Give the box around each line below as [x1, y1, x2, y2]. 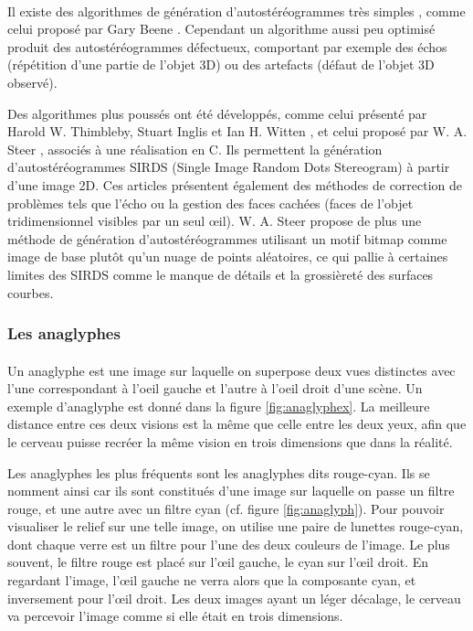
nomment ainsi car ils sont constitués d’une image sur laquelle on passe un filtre [7, 481, 455, 500]
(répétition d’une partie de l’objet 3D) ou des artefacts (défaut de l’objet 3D [7, 55, 435, 74]
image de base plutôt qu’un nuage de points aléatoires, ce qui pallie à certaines [7, 247, 448, 266]
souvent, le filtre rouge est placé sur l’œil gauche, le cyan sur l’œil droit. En [7, 552, 429, 572]
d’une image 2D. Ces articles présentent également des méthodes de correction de [7, 175, 463, 194]
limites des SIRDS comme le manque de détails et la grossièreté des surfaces [7, 264, 434, 283]
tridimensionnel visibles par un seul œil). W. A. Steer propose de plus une [7, 211, 422, 230]
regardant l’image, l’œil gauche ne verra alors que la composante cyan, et [7, 571, 416, 590]
